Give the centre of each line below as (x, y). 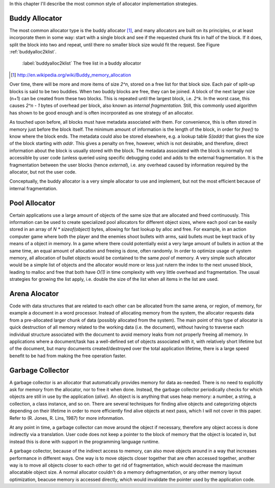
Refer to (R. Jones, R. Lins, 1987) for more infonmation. (67, 418)
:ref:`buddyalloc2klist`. (33, 52)
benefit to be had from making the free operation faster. (68, 356)
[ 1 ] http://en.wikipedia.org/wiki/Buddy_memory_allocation (71, 75)
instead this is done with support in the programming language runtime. (85, 441)
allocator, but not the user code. (43, 172)
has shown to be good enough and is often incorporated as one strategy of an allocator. (102, 112)
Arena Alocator (34, 293)
